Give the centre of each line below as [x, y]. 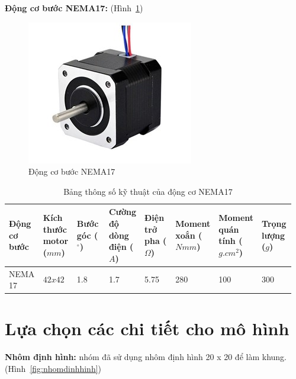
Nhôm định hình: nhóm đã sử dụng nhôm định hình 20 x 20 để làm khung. [146, 357]
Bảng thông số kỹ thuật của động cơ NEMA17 [148, 191]
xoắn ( [189, 235]
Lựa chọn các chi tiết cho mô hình [147, 328]
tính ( [231, 241]
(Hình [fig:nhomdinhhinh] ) [53, 368]
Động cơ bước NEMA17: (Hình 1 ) [74, 8]
